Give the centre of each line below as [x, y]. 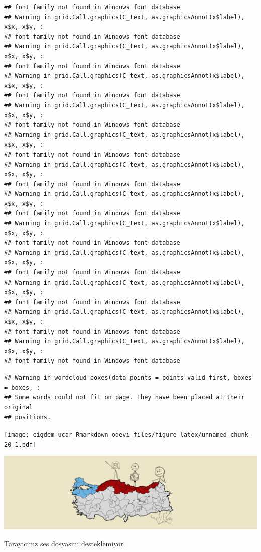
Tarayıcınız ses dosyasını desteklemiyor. [65, 543]
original [19, 407]
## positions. [28, 417]
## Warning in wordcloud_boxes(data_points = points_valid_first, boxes [128, 378]
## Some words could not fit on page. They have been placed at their [124, 398]
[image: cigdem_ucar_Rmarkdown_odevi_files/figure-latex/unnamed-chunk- [128, 434]
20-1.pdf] [20, 444]
